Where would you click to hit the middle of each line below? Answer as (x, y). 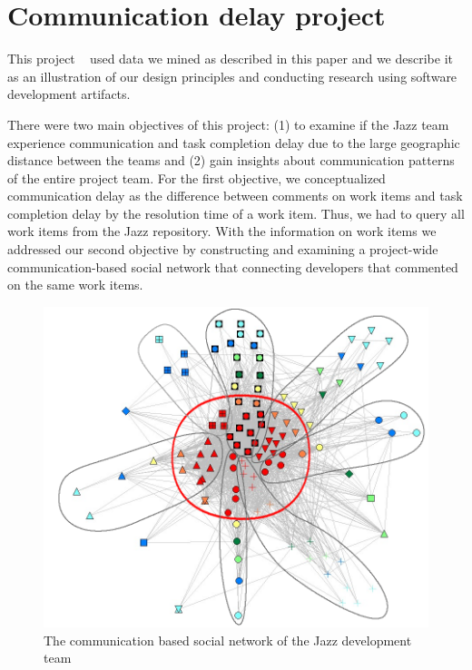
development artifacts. (69, 94)
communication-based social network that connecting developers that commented (233, 266)
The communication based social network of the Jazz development (228, 640)
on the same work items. (75, 285)
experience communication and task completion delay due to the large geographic (234, 142)
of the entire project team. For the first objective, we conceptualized (197, 177)
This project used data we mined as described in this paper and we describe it (230, 59)
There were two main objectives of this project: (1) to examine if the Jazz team (228, 124)
